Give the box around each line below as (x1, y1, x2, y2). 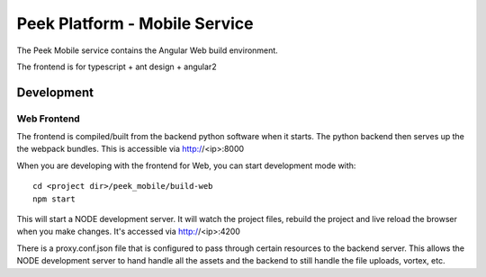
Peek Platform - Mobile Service (16, 13, 254, 33)
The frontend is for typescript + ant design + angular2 (16, 61, 217, 72)
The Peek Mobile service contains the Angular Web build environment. (16, 45, 278, 56)
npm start (32, 193, 76, 204)
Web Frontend (16, 112, 80, 125)
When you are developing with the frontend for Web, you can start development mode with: (16, 160, 356, 171)
